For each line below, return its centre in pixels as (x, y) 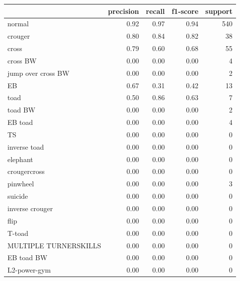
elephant (20, 159)
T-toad (18, 233)
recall (155, 11)
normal (18, 24)
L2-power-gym (29, 270)
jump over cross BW (38, 73)
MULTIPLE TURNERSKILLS (54, 245)
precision (123, 11)
